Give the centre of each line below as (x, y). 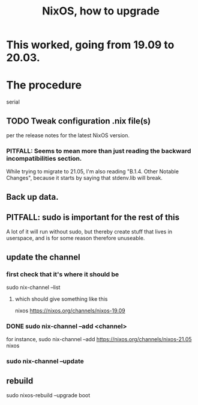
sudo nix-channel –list (33, 288)
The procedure (44, 85)
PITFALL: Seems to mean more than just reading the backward (99, 150)
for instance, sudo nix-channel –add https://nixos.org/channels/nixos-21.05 (99, 339)
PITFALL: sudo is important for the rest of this (93, 218)
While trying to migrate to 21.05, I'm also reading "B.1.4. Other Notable (92, 172)
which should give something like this (61, 299)
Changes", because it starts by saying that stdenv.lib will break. (85, 178)
